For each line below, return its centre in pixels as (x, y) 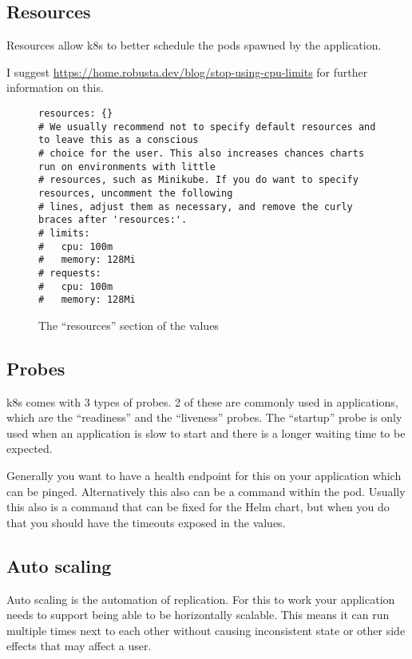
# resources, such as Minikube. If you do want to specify (198, 180)
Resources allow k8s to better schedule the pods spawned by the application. (194, 45)
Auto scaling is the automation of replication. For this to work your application (201, 599)
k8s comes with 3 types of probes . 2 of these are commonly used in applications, (202, 401)
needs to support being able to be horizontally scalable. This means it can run (198, 615)
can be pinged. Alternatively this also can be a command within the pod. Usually (206, 491)
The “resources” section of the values (129, 325)
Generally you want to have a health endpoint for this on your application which (204, 475)
